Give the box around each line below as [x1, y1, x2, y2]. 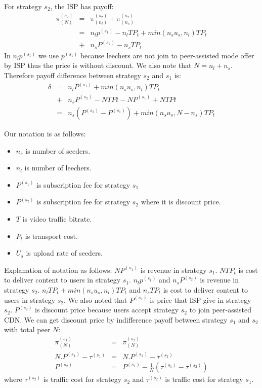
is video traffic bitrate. [22, 214, 92, 224]
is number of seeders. [25, 145, 91, 156]
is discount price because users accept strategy [35, 304, 179, 315]
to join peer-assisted [189, 304, 252, 315]
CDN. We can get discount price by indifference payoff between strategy [4, 314, 228, 325]
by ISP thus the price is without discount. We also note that [4, 60, 192, 70]
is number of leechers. [24, 162, 92, 173]
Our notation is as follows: [4, 128, 86, 139]
